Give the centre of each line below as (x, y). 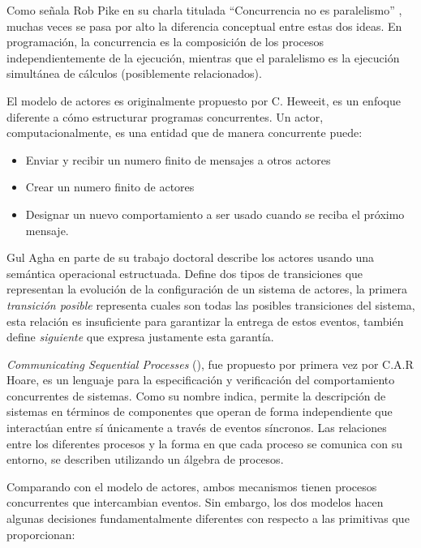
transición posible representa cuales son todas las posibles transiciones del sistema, (211, 304)
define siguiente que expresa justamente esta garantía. (140, 337)
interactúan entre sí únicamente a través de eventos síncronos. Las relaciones (197, 428)
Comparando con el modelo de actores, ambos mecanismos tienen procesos (192, 486)
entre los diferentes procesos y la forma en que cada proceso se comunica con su (204, 443)
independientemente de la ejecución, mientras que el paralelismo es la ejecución (203, 57)
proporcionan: (41, 534)
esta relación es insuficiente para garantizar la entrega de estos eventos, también (205, 321)
